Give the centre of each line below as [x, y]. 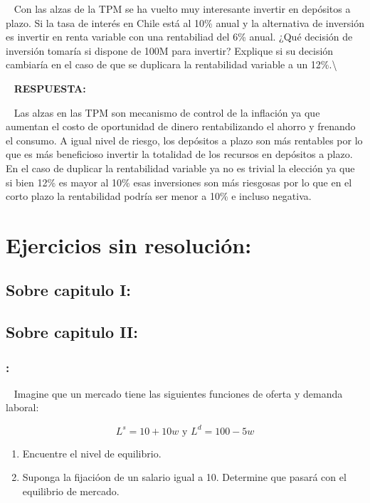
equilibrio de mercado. [71, 491]
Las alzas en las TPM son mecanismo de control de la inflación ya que [167, 112]
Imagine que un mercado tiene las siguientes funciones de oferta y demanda [178, 393]
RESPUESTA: [50, 88]
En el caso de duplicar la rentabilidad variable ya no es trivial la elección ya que [180, 168]
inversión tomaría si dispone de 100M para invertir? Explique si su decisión [170, 50]
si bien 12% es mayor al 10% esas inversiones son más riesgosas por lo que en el [179, 182]
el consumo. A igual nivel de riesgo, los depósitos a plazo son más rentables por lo [184, 140]
